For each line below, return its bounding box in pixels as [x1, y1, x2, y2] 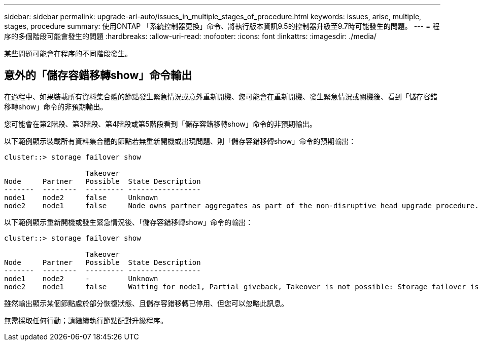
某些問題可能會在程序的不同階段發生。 [4, 49, 132, 58]
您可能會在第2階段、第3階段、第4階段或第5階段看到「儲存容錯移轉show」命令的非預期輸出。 [4, 119, 317, 128]
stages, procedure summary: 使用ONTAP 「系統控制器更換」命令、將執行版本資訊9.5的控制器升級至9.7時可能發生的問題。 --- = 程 [4, 22, 440, 30]
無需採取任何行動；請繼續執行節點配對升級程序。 [4, 316, 167, 325]
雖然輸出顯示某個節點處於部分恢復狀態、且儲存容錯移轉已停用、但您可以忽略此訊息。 [4, 298, 288, 308]
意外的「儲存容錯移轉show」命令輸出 [4, 69, 192, 82]
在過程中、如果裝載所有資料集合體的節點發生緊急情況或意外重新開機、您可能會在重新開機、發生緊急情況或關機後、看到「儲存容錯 [4, 92, 437, 101]
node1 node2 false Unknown [4, 193, 158, 202]
